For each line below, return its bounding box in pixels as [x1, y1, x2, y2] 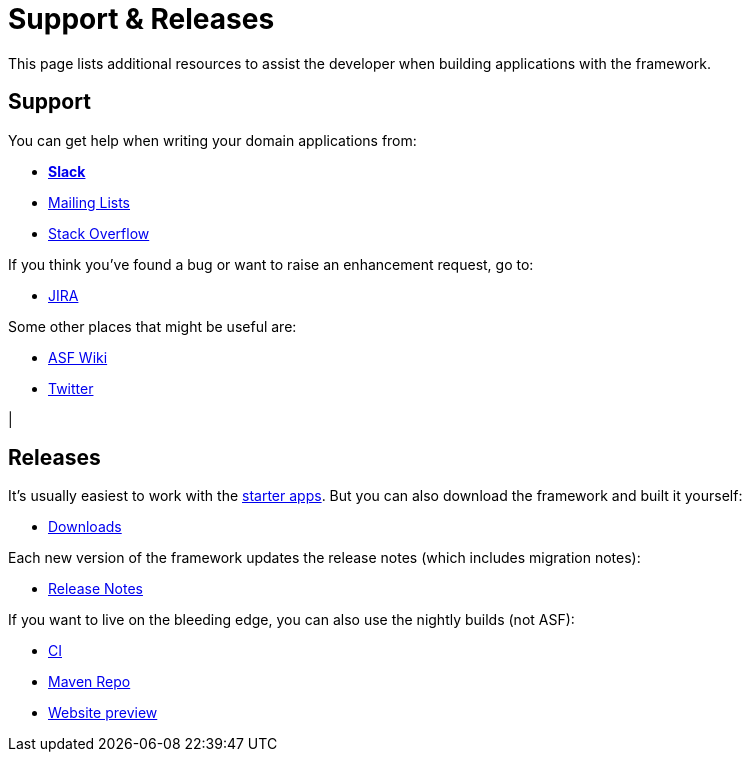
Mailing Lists [48, 193, 131, 211]
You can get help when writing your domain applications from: [8, 131, 417, 149]
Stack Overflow [48, 224, 150, 242]
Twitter [48, 379, 94, 397]
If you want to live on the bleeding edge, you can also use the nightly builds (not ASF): [8, 611, 575, 629]
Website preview [48, 704, 158, 722]
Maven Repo [48, 673, 131, 691]
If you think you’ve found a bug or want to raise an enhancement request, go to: [8, 255, 534, 273]
